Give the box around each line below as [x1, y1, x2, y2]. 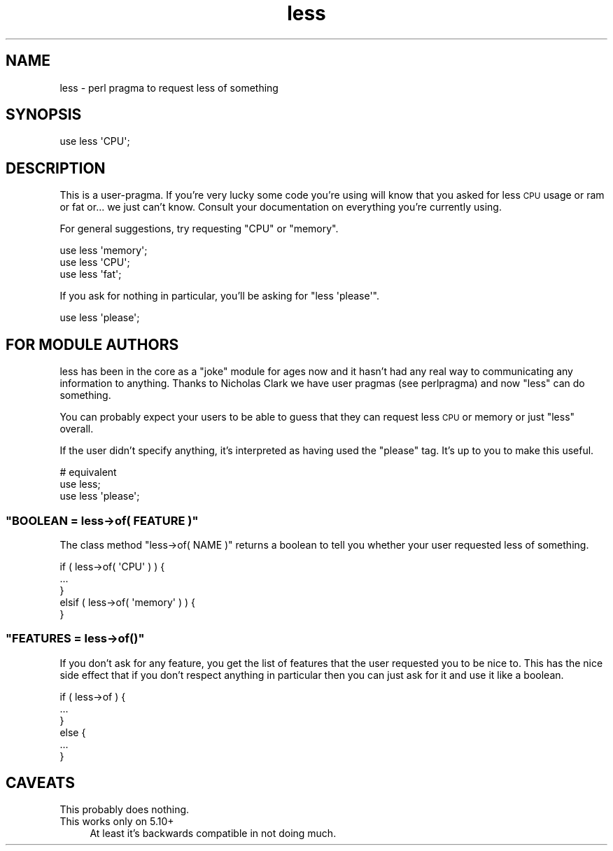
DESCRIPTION [6, 159, 106, 177]
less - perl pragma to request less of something [59, 81, 279, 94]
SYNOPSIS [6, 106, 82, 124]
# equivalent [59, 466, 117, 479]
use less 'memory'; [59, 244, 148, 257]
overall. [59, 423, 94, 435]
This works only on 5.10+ [59, 815, 174, 828]
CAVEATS [6, 774, 75, 792]
